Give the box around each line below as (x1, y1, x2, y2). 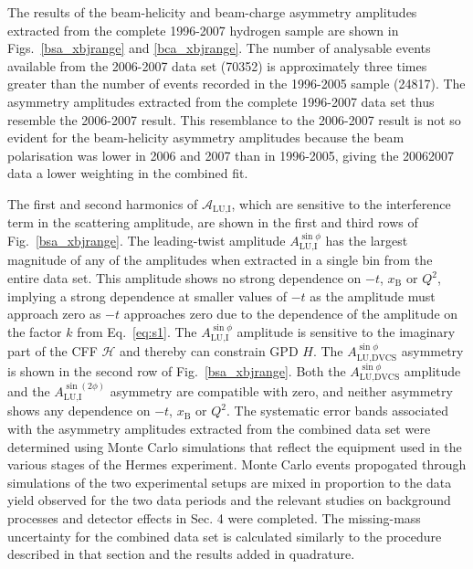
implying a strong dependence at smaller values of (7, 286, 287, 305)
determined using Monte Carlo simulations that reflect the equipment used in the (7, 437, 462, 456)
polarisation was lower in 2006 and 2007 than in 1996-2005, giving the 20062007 (7, 145, 455, 164)
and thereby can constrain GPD (120, 342, 299, 361)
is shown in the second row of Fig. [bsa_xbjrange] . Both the (7, 361, 346, 380)
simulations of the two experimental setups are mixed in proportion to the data (7, 472, 452, 491)
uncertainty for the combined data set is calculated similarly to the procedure (7, 526, 442, 545)
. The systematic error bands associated (226, 401, 449, 420)
